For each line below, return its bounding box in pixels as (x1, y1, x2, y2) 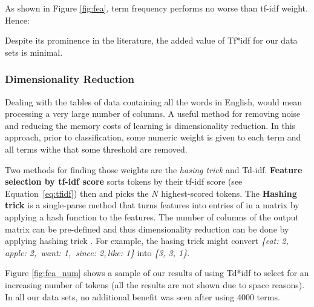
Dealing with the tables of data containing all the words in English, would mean (5, 95, 303, 108)
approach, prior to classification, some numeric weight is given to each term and (5, 131, 301, 144)
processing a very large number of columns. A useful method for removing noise (5, 107, 301, 120)
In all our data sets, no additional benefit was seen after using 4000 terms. (5, 290, 280, 303)
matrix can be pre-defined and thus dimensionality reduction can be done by (5, 222, 289, 235)
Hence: (5, 13, 30, 26)
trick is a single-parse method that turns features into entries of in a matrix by (5, 199, 299, 211)
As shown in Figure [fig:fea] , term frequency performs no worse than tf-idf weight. (5, 2, 308, 14)
